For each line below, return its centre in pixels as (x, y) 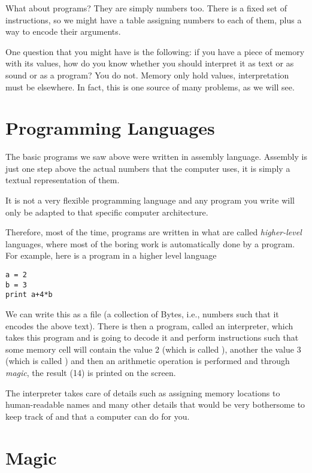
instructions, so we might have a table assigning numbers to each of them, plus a (154, 19)
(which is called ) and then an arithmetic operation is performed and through (148, 361)
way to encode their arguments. (63, 31)
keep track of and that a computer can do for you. (98, 416)
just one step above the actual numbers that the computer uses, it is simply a (148, 168)
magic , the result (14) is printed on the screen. (91, 372)
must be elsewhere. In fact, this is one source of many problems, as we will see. (150, 87)
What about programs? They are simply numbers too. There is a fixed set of (146, 8)
